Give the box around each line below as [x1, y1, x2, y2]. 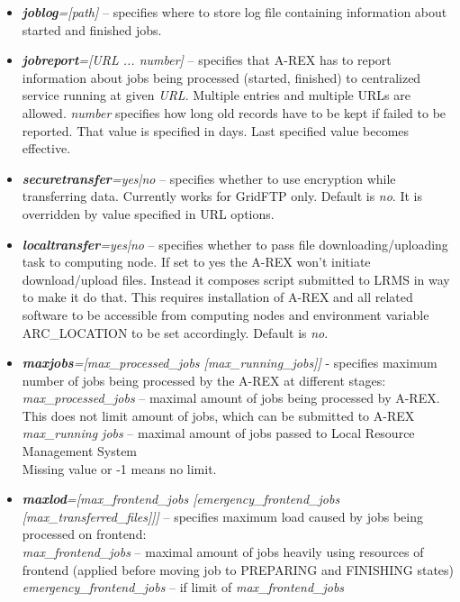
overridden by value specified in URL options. [22, 204, 275, 223]
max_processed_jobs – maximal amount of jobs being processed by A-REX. [22, 388, 440, 407]
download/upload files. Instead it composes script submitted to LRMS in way [22, 269, 450, 288]
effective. [22, 139, 71, 158]
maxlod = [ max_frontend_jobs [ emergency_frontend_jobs [22, 489, 340, 508]
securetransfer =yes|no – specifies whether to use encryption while [22, 169, 396, 187]
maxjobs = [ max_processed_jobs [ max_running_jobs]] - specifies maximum [22, 353, 437, 372]
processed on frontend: [22, 524, 147, 543]
